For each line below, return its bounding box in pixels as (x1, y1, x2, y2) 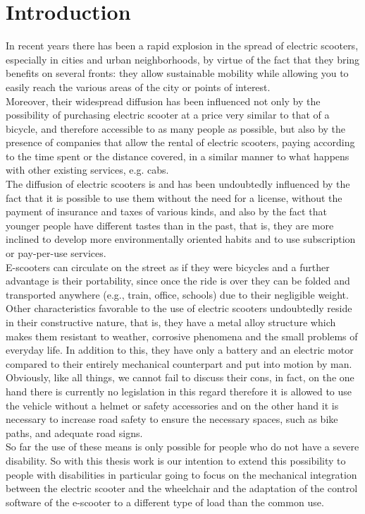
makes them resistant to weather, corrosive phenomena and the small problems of (6, 328, 358, 343)
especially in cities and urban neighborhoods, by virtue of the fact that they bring (6, 52, 360, 66)
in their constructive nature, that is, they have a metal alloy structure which (6, 315, 336, 329)
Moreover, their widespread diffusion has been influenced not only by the (6, 93, 321, 108)
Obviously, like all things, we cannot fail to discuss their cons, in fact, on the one (6, 370, 354, 385)
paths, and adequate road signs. (6, 425, 143, 440)
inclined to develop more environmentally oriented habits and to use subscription (6, 232, 356, 246)
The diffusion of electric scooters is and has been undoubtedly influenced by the (6, 177, 350, 191)
